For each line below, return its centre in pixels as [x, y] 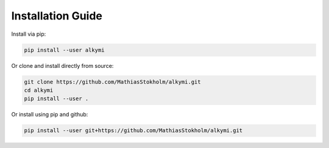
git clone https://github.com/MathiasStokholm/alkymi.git [112, 82]
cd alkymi [39, 90]
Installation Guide [57, 16]
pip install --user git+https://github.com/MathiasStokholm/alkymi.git [133, 131]
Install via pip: [29, 34]
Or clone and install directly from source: [62, 66]
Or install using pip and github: [50, 115]
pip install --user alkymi [64, 50]
